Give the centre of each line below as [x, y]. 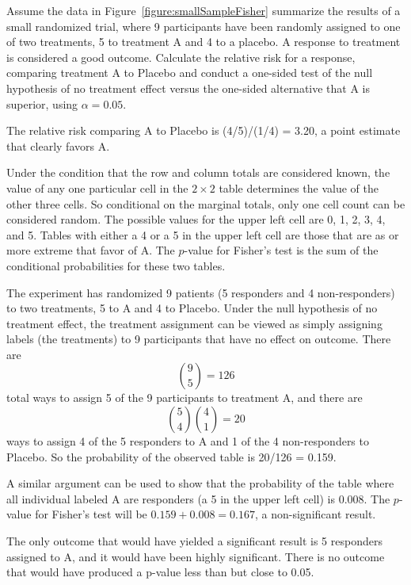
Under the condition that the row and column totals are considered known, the [198, 172]
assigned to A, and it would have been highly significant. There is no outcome [196, 556]
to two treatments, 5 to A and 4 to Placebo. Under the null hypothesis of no [192, 308]
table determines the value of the [299, 187]
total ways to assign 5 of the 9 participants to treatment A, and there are [185, 398]
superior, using [42, 103]
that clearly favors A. [58, 145]
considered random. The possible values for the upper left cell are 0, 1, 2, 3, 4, [196, 219]
